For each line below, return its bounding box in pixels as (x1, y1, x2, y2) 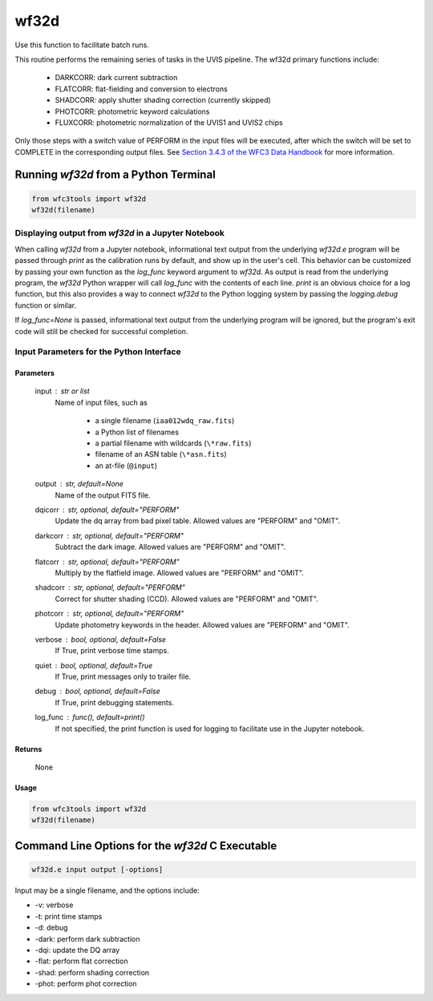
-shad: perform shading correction (34, 967, 150, 977)
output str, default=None (34, 479, 124, 489)
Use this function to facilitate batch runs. (14, 40, 150, 50)
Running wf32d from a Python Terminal (14, 168, 216, 182)
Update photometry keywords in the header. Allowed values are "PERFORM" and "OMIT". (55, 620, 350, 629)
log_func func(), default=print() (34, 712, 145, 722)
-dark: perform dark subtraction (34, 934, 140, 943)
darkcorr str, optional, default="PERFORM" (34, 531, 184, 540)
